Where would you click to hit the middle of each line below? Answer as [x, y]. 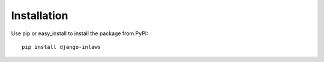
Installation [40, 15]
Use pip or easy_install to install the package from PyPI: [79, 33]
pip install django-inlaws [61, 47]
